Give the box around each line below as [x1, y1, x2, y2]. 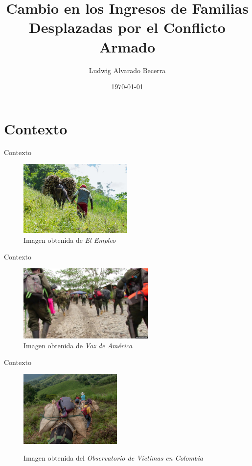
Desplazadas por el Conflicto [29, 17, 226, 37]
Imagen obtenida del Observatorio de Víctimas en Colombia [23, 452, 203, 463]
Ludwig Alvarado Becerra [89, 65, 166, 75]
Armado [99, 36, 156, 56]
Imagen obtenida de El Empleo [23, 235, 116, 245]
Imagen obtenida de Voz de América [23, 340, 133, 350]
